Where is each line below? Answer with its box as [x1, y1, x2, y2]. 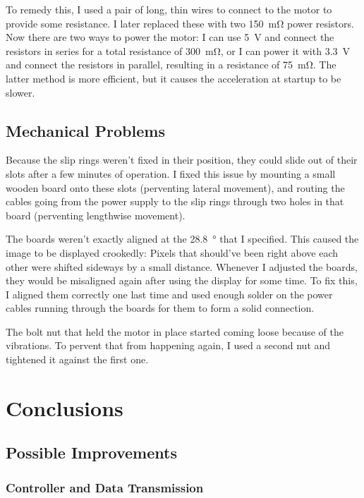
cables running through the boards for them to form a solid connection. [6, 300, 315, 315]
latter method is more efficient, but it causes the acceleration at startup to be [6, 71, 341, 85]
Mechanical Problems [6, 119, 165, 141]
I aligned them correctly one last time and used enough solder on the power [6, 286, 333, 301]
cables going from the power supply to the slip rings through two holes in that [6, 194, 344, 209]
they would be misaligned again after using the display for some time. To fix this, [6, 273, 358, 288]
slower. [6, 85, 35, 99]
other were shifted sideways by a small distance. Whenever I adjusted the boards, [6, 259, 358, 274]
